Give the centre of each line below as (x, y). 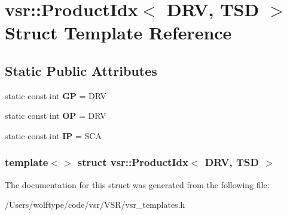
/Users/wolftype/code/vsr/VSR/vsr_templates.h (95, 205)
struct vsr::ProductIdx (133, 162)
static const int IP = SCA (53, 135)
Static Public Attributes (81, 70)
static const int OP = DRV (56, 116)
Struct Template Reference (118, 33)
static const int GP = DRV (56, 95)
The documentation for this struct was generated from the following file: (137, 184)
